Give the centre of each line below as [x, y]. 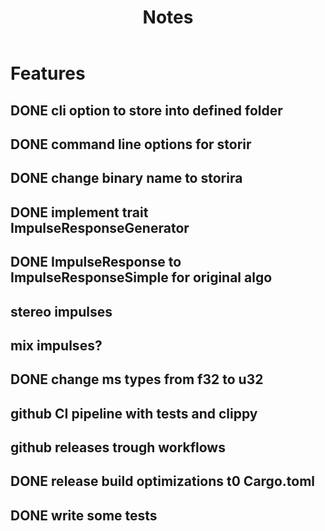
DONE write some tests [84, 515]
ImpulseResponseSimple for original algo [141, 277]
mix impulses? [56, 345]
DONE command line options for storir [131, 144]
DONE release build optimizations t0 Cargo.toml [162, 481]
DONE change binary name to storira [126, 178]
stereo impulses [61, 311]
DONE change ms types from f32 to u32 [137, 379]
